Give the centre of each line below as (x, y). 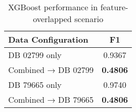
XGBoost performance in (53, 7)
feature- (114, 7)
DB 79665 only (35, 85)
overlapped (52, 19)
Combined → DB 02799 (51, 70)
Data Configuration (48, 39)
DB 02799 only (35, 55)
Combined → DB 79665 (51, 99)
